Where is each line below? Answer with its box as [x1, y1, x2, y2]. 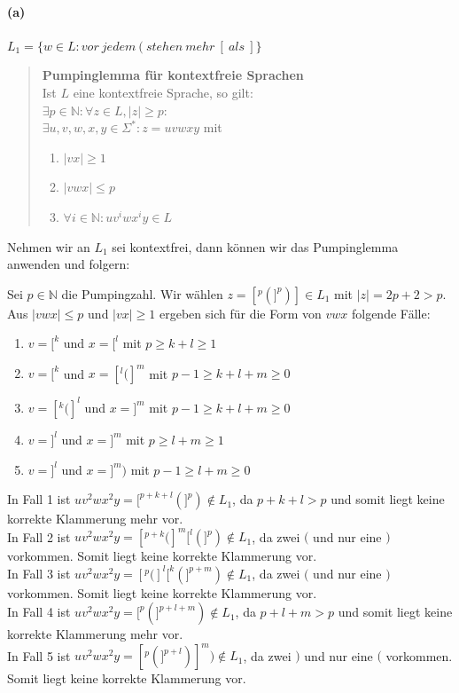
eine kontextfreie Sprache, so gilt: [73, 83, 253, 101]
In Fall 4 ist [7, 602, 71, 621]
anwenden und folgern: [7, 255, 130, 273]
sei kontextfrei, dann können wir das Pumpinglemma [112, 237, 399, 256]
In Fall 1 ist [7, 490, 71, 508]
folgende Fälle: [351, 303, 431, 322]
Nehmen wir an [7, 237, 90, 256]
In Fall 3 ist [7, 563, 71, 582]
